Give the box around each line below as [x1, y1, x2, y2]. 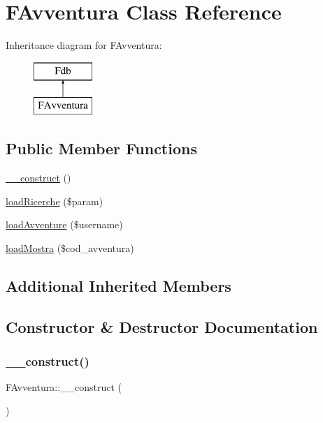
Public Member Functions [6, 138, 197, 159]
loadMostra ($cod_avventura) [6, 240, 134, 255]
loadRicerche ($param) [6, 193, 103, 208]
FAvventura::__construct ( [6, 380, 122, 394]
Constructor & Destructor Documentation [6, 316, 318, 337]
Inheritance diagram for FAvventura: [6, 38, 162, 52]
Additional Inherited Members [6, 274, 231, 296]
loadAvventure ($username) [6, 217, 123, 232]
